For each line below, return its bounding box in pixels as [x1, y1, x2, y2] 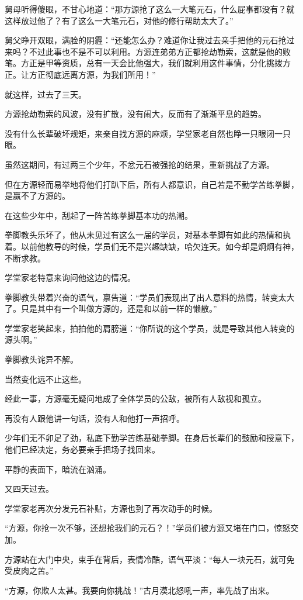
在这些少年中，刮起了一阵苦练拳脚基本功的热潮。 [5, 209, 193, 221]
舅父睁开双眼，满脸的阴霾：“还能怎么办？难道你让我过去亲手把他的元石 [5, 34, 278, 46]
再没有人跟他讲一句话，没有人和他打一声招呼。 [5, 412, 184, 424]
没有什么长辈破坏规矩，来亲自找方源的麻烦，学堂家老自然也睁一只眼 [5, 127, 266, 139]
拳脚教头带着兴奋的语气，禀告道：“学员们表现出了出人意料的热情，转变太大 [5, 291, 295, 303]
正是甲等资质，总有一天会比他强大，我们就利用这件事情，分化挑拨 [29, 57, 283, 69]
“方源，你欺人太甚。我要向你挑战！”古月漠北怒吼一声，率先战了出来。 [5, 584, 274, 596]
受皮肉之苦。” [5, 564, 54, 577]
